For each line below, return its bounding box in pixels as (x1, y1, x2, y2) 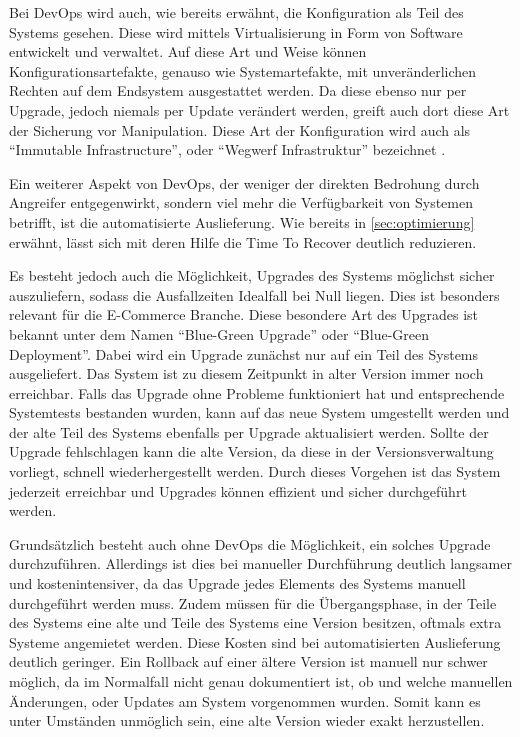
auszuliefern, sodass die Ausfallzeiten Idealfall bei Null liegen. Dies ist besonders (9, 284, 500, 305)
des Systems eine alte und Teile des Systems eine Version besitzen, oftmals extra (9, 612, 502, 633)
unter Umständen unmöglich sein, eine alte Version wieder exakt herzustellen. (9, 710, 485, 731)
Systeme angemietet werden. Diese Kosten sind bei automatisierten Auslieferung (9, 631, 501, 652)
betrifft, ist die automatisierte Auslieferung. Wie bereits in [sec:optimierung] (9, 211, 475, 232)
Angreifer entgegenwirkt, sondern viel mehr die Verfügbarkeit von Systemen (9, 192, 474, 213)
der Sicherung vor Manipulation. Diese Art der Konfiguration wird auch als (9, 119, 471, 140)
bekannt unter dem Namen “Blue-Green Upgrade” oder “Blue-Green (9, 323, 429, 344)
